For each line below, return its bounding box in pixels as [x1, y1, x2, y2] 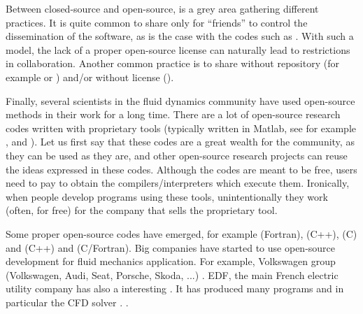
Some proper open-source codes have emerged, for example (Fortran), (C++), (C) [6, 226, 357, 241]
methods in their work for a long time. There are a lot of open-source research [6, 107, 341, 122]
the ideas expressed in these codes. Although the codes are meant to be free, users [6, 162, 357, 176]
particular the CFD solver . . [6, 294, 129, 309]
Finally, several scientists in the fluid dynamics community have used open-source [6, 93, 355, 108]
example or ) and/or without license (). [6, 69, 174, 84]
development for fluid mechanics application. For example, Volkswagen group [6, 254, 336, 269]
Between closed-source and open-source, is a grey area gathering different [6, 1, 319, 15]
